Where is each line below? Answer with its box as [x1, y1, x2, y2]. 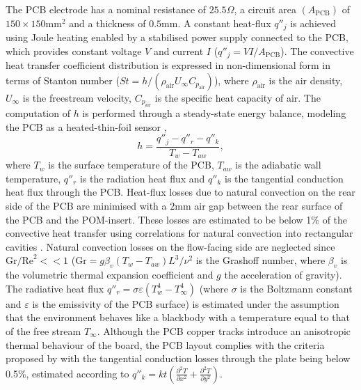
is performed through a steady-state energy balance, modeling [82, 106, 346, 120]
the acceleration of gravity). [224, 267, 342, 282]
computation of [6, 106, 70, 120]
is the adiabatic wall [235, 157, 321, 172]
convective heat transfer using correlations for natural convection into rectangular [6, 226, 353, 240]
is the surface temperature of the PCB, [48, 157, 214, 172]
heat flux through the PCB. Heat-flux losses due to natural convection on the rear [6, 185, 355, 199]
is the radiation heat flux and [79, 171, 205, 185]
